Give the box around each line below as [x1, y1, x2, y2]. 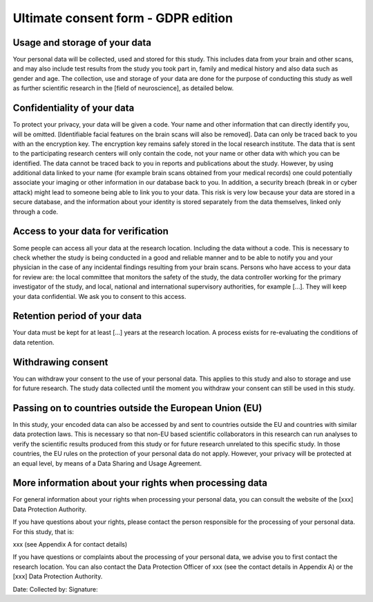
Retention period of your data [12, 310, 142, 322]
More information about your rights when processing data [12, 477, 268, 489]
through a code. [12, 208, 59, 216]
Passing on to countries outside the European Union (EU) [12, 402, 262, 414]
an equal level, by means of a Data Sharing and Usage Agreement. [12, 459, 202, 467]
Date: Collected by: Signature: [12, 585, 98, 593]
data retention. [12, 338, 55, 346]
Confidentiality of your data [12, 102, 135, 114]
